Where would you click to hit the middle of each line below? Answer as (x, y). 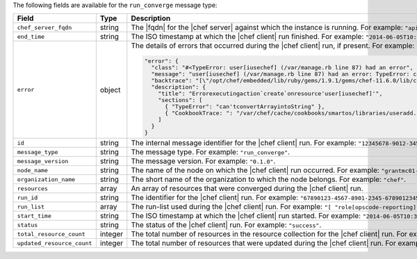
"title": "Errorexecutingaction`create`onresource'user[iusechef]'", (270, 94)
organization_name (46, 179)
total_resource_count (51, 234)
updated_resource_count (55, 243)
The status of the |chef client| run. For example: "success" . (226, 225)
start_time (34, 216)
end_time (31, 36)
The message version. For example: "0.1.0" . (203, 161)
